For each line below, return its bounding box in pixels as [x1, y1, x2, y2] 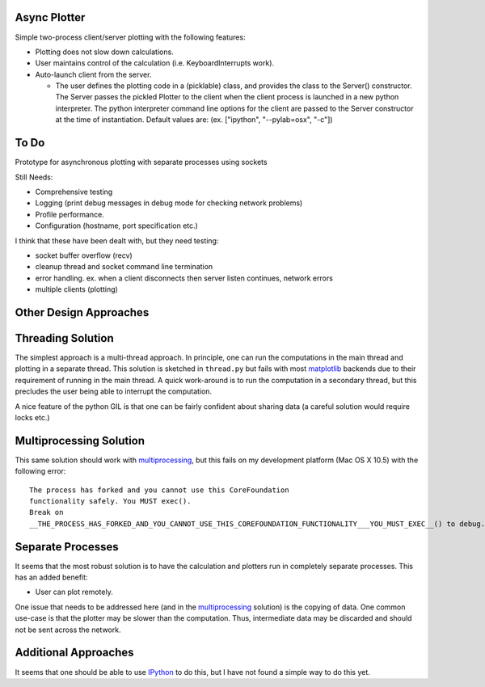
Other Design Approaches [15, 306, 150, 319]
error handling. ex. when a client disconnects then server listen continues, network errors [35, 273, 333, 283]
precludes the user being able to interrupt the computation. [15, 386, 213, 396]
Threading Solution [15, 331, 115, 345]
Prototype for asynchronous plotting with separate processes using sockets [15, 158, 268, 167]
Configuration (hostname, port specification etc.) [35, 221, 198, 230]
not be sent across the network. [15, 625, 121, 634]
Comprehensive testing [35, 187, 113, 196]
